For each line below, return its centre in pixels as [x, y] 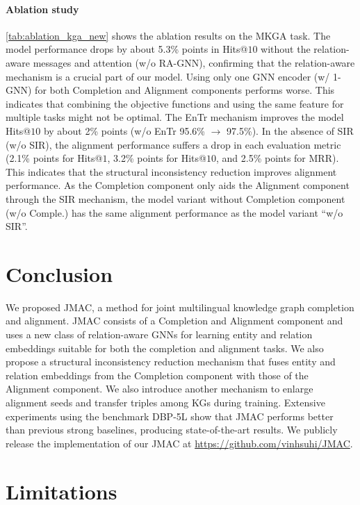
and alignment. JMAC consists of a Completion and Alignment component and [174, 321]
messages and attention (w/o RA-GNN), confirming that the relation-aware [194, 62]
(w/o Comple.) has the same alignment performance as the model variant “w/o [174, 212]
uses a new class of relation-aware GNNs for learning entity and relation [159, 334]
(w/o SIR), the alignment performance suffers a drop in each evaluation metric [173, 144]
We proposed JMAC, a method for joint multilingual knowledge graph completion [180, 307]
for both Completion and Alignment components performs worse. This [185, 90]
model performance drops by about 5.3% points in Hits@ [127, 49]
